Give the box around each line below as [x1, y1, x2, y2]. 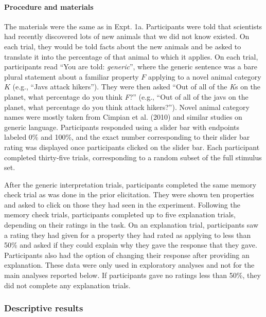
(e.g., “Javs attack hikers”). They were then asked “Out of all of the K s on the [12, 81, 261, 92]
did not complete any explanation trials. [4, 279, 131, 290]
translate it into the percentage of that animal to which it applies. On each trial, [4, 51, 258, 62]
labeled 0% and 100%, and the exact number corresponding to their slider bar [4, 132, 250, 142]
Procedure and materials [4, 1, 94, 12]
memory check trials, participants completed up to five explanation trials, [4, 209, 236, 220]
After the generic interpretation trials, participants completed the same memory [4, 179, 257, 190]
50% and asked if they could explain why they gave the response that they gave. [4, 239, 257, 250]
